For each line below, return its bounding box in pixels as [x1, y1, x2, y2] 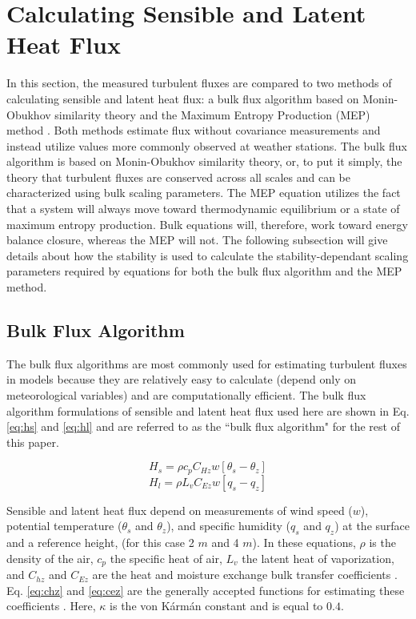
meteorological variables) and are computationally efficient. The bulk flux [6, 387, 366, 404]
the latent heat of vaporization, [242, 549, 394, 566]
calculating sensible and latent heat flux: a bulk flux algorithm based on [6, 90, 359, 107]
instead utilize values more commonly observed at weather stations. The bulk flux [6, 137, 407, 154]
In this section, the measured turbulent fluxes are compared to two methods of [6, 74, 392, 91]
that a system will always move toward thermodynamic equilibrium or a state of [6, 200, 400, 217]
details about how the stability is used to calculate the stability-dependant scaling [6, 247, 409, 263]
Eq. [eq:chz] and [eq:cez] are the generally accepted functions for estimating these [6, 581, 405, 598]
